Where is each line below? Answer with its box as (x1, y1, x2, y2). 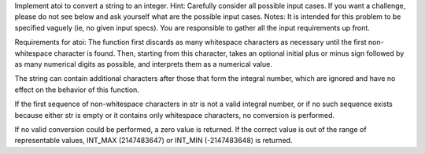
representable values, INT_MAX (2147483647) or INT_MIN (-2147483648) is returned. (14, 136, 293, 145)
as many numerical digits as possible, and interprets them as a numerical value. (14, 59, 273, 68)
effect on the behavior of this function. (14, 85, 139, 94)
